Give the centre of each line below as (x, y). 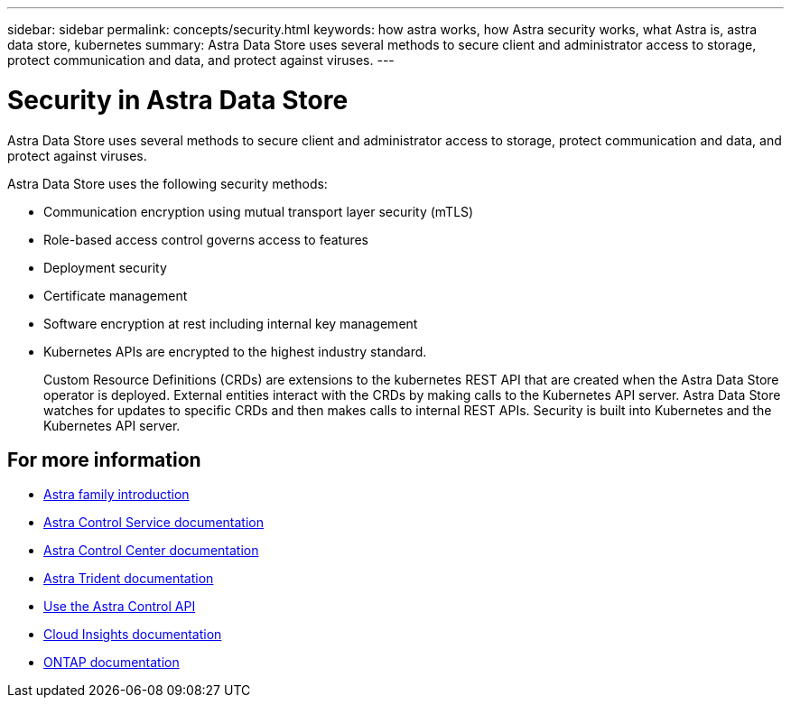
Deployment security (105, 267)
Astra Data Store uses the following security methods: (168, 183)
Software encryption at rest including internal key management (231, 323)
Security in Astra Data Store (178, 100)
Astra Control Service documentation (154, 523)
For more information (104, 459)
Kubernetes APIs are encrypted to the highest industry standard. (235, 351)
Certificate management (116, 295)
